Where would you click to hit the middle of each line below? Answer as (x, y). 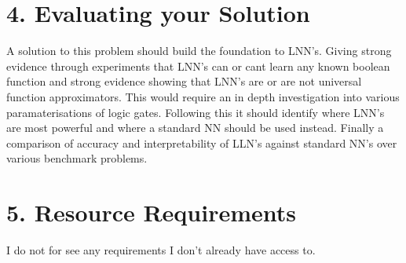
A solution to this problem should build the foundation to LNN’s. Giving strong (199, 51)
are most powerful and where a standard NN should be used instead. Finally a (195, 128)
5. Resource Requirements (152, 212)
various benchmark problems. (77, 158)
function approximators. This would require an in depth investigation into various (203, 96)
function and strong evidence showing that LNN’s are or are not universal (184, 81)
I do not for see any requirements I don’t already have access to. (161, 250)
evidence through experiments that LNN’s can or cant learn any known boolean (198, 66)
